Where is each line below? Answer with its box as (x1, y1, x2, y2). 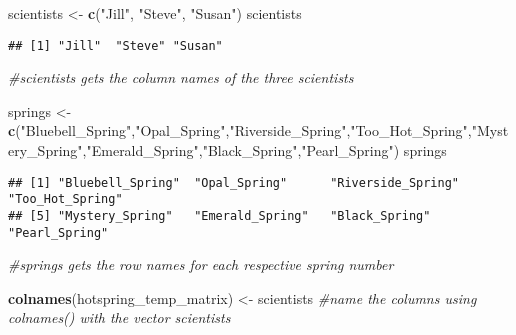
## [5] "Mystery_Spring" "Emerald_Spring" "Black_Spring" (8, 208, 431, 223)
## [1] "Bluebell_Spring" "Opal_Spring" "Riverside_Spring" (8, 175, 460, 190)
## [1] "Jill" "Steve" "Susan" (8, 38, 223, 53)
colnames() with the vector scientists (8, 307, 231, 328)
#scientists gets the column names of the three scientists (8, 67, 354, 88)
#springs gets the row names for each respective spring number (8, 254, 394, 275)
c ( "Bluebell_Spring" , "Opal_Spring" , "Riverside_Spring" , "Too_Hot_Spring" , (8, 120, 472, 141)
